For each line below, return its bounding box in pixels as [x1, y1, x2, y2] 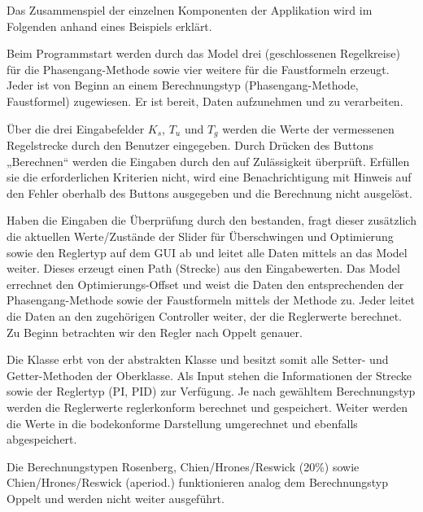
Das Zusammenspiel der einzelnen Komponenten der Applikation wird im [7, 2, 373, 18]
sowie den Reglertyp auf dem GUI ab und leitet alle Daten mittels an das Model [7, 243, 408, 260]
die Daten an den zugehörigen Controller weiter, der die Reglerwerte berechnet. [7, 307, 403, 324]
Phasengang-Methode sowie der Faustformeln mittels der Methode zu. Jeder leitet [7, 291, 415, 309]
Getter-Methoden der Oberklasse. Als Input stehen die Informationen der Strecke [7, 366, 412, 383]
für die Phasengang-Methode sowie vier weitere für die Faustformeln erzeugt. [7, 60, 390, 77]
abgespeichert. [7, 431, 77, 448]
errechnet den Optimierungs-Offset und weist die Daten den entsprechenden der [7, 275, 404, 292]
